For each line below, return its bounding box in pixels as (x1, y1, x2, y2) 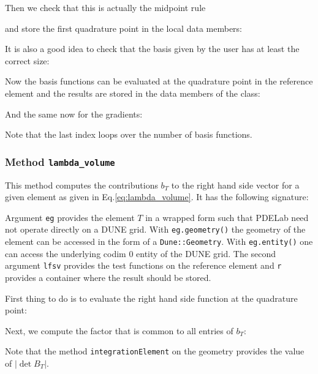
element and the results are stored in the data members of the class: (5, 86, 260, 99)
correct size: (5, 54, 50, 67)
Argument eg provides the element (5, 211, 135, 223)
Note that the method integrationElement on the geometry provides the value (5, 345, 305, 357)
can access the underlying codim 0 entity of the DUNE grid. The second (5, 247, 276, 260)
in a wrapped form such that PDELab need (145, 211, 309, 223)
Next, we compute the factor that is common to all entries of (5, 324, 233, 337)
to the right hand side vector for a (171, 178, 300, 191)
